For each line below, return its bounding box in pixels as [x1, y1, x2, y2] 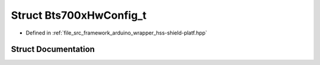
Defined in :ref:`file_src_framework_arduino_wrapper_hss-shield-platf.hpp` [25, 29, 207, 36]
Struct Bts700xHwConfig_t [11, 9, 147, 22]
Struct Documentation [11, 45, 95, 54]
